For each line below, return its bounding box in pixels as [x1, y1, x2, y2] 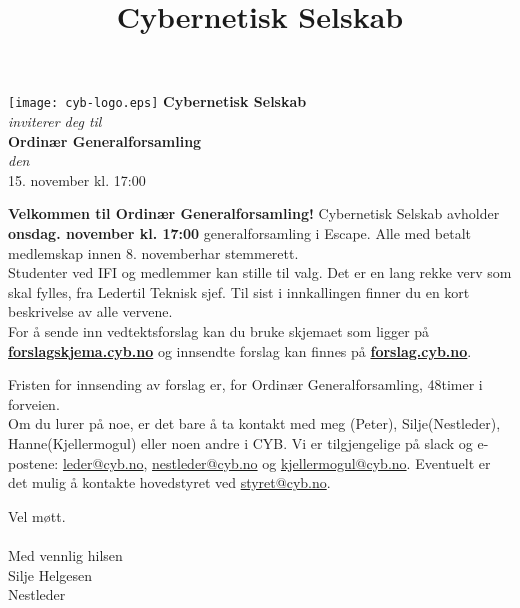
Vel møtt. [8, 505, 66, 526]
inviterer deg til [8, 111, 102, 132]
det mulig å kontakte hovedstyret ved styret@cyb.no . [8, 472, 331, 493]
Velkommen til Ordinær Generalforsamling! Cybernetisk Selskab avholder [8, 203, 500, 224]
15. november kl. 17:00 [8, 169, 146, 190]
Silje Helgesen [8, 564, 93, 585]
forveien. [8, 393, 60, 414]
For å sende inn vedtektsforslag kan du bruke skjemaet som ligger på [8, 320, 430, 341]
